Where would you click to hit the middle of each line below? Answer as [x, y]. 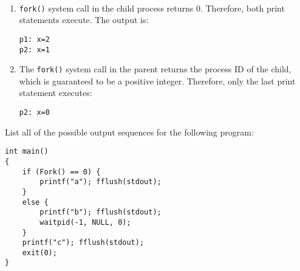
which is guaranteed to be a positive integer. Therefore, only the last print [157, 81]
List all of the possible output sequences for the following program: [129, 132]
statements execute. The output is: [84, 20]
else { [35, 202]
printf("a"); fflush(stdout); [101, 182]
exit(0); [39, 252]
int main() [27, 152]
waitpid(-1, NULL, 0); [85, 222]
